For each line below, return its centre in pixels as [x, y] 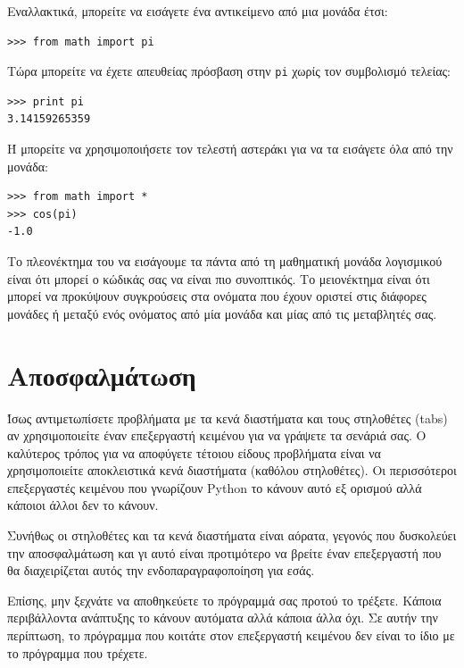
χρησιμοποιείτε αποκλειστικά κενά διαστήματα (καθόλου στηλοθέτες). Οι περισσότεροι [232, 470]
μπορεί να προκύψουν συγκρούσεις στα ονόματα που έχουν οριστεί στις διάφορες [217, 296]
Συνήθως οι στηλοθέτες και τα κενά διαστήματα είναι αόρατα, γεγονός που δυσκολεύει [232, 535]
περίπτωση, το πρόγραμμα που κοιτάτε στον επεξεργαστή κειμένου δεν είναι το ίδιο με [231, 635]
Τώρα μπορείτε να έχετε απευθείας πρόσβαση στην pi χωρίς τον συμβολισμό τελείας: [229, 71]
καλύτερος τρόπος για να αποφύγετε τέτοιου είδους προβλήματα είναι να [194, 452]
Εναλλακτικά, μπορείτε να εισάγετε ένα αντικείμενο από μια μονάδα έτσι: [198, 11]
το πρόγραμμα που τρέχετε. [78, 652]
